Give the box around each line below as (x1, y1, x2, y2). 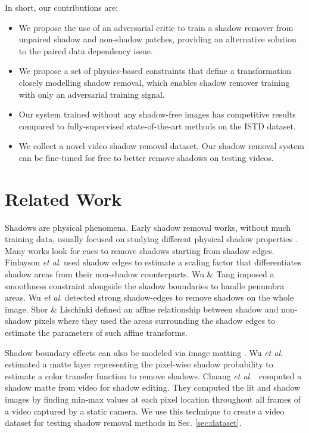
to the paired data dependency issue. (18, 44, 153, 57)
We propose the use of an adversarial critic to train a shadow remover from (18, 21, 294, 33)
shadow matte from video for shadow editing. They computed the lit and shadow (5, 381, 301, 394)
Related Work (5, 186, 122, 211)
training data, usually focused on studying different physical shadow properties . (5, 233, 298, 245)
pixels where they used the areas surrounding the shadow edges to (34, 314, 276, 327)
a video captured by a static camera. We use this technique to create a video (5, 404, 285, 417)
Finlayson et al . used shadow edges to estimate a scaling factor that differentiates (5, 256, 301, 268)
